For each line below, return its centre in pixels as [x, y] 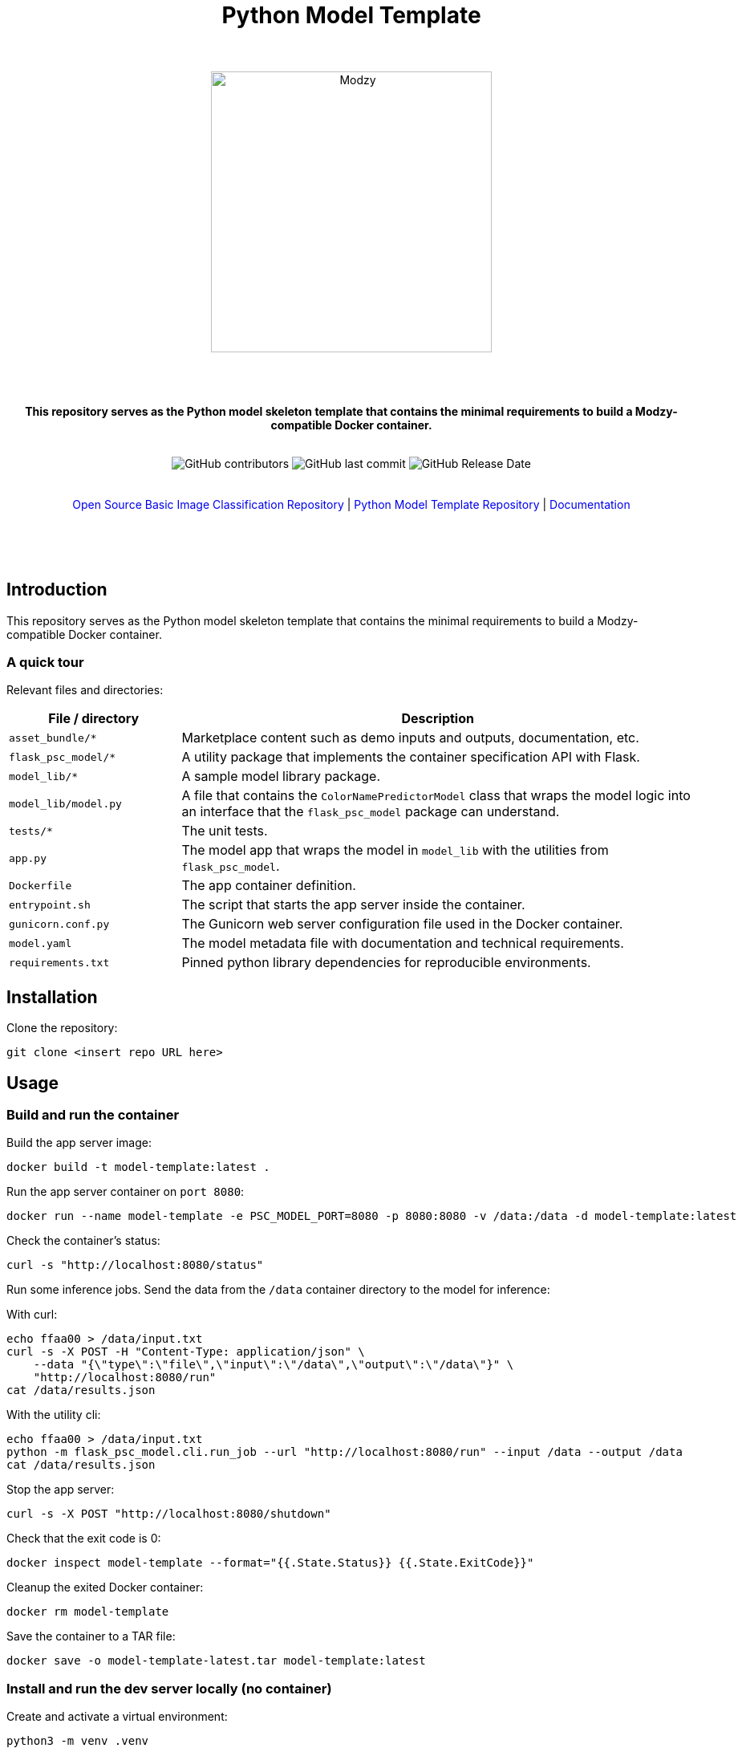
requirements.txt [59, 962]
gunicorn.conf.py [59, 924]
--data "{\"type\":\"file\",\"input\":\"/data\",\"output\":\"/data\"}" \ [274, 1365]
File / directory [94, 719]
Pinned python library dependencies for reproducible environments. [386, 963]
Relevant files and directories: [85, 690]
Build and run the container [93, 1115]
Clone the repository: [62, 1028]
